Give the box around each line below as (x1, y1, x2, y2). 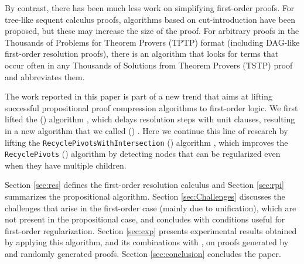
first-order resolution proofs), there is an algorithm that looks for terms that (5, 47, 279, 60)
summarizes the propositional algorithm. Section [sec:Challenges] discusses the (5, 190, 285, 203)
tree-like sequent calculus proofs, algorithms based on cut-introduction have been (5, 13, 296, 25)
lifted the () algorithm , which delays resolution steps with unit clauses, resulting (5, 113, 295, 125)
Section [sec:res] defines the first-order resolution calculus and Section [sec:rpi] (5, 179, 284, 191)
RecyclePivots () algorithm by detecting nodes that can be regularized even (5, 148, 281, 160)
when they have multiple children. (5, 159, 127, 171)
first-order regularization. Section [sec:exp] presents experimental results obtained (5, 224, 297, 236)
